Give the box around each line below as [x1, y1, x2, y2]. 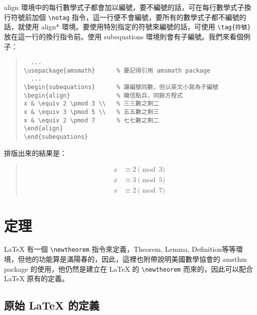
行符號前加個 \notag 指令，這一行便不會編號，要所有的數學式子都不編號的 [4, 11, 247, 22]
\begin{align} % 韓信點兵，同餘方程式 [23, 92, 183, 99]
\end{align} [23, 125, 63, 132]
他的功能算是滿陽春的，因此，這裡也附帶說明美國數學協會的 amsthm [24, 254, 247, 264]
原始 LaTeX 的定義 [4, 298, 100, 313]
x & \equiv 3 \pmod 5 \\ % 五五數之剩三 [23, 108, 159, 116]
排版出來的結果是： [4, 147, 67, 158]
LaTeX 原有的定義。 [4, 273, 69, 284]
